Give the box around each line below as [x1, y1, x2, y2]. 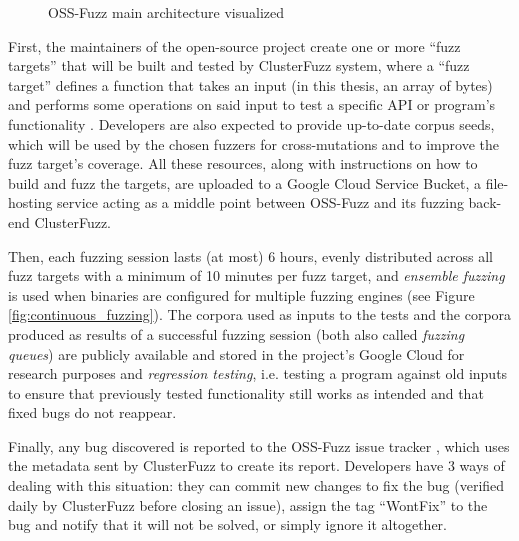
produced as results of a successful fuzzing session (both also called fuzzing [8, 323, 465, 344]
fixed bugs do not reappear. [8, 402, 177, 423]
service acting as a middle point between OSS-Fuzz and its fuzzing [57, 192, 464, 213]
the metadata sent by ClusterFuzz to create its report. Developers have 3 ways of [8, 455, 505, 476]
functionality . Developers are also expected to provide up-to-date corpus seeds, [8, 113, 495, 134]
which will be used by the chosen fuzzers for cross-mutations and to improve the [8, 133, 499, 154]
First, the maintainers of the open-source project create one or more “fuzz [8, 35, 461, 56]
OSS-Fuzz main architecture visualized [48, 2, 285, 22]
